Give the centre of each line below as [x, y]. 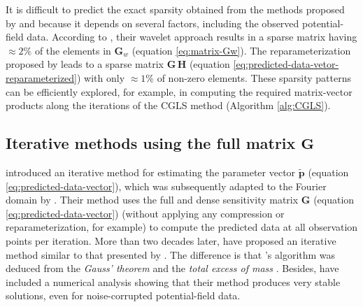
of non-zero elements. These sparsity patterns [254, 77]
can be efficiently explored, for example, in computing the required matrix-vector [179, 91]
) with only [101, 77]
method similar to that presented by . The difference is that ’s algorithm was [171, 254]
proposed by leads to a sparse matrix [85, 64]
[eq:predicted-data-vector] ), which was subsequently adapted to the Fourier [166, 186]
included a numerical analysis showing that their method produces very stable [173, 281]
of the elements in [73, 50]
